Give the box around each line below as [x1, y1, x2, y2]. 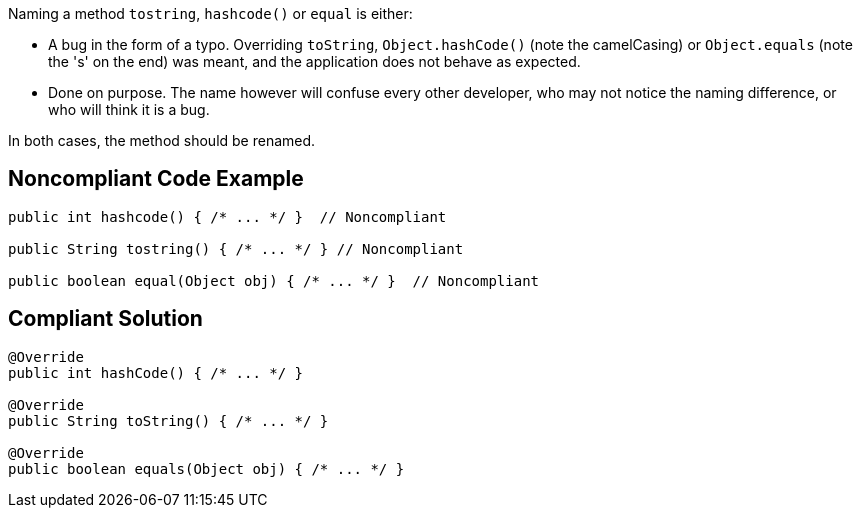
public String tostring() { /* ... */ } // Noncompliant [8, 240, 464, 257]
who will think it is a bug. [48, 101, 210, 118]
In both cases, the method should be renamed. [8, 132, 316, 149]
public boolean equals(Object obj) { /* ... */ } [8, 460, 405, 477]
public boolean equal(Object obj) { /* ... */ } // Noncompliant [8, 272, 540, 289]
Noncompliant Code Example [8, 166, 304, 192]
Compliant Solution [8, 306, 203, 332]
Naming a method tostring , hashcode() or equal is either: [8, 5, 413, 22]
